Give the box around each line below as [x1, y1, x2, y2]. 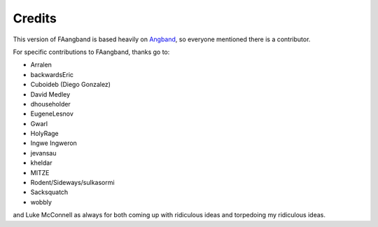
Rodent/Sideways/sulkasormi [30, 179, 115, 187]
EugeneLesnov [30, 109, 73, 118]
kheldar [30, 158, 52, 167]
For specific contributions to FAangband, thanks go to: [13, 48, 170, 56]
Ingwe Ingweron [30, 139, 77, 147]
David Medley [30, 90, 71, 98]
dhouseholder [30, 99, 71, 108]
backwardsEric [30, 70, 73, 78]
